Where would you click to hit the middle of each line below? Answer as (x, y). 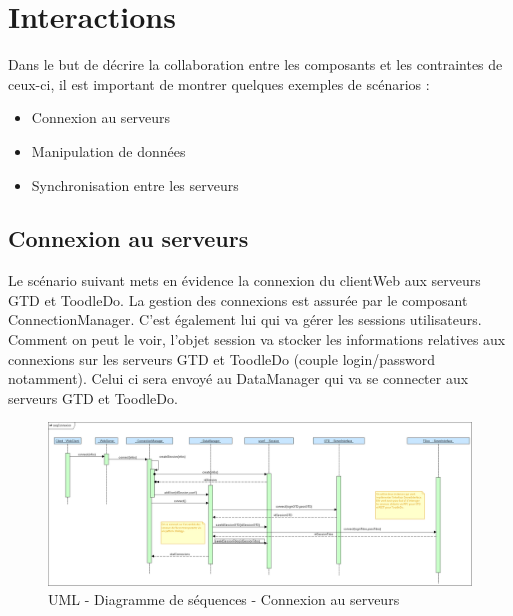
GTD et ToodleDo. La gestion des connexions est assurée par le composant (238, 299)
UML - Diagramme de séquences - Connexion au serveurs (224, 599)
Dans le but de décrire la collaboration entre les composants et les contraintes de (255, 64)
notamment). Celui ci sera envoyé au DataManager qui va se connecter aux (238, 378)
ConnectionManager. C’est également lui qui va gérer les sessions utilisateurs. (245, 319)
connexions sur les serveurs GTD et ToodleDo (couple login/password (221, 358)
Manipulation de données (108, 150)
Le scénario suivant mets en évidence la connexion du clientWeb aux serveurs (244, 280)
